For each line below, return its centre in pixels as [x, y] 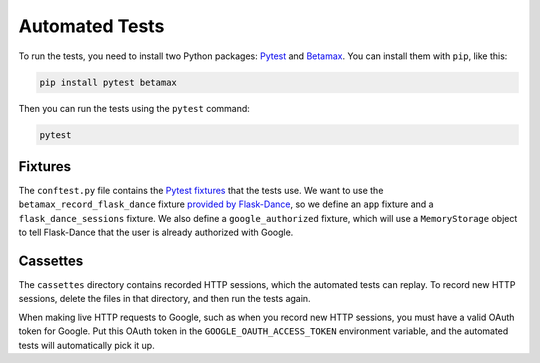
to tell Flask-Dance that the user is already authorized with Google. [156, 232]
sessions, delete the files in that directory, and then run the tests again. [164, 299]
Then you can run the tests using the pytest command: [134, 108]
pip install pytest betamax [108, 82]
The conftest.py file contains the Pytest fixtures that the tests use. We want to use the [201, 190]
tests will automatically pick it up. [86, 345]
